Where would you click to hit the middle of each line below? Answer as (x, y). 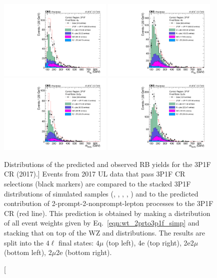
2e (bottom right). (84, 252)
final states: (76, 242)
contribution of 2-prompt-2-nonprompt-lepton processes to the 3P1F (109, 203)
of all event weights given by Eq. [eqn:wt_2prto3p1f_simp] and (102, 223)
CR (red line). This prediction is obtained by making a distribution (107, 213)
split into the (24, 242)
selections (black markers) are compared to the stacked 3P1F (97, 184)
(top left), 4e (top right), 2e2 (150, 242)
